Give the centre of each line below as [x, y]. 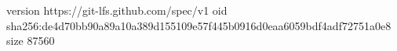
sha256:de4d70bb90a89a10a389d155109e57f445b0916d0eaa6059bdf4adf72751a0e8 [199, 25]
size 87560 [31, 41]
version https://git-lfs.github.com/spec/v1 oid [117, 10]
